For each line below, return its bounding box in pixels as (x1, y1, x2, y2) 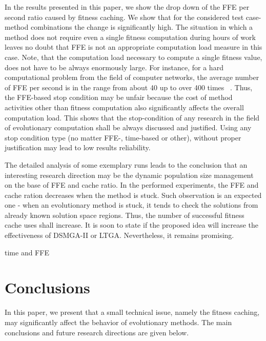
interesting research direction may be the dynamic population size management (5, 169, 254, 180)
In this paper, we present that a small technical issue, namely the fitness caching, (5, 307, 260, 317)
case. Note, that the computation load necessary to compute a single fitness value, (5, 51, 262, 62)
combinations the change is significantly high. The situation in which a (30, 22, 253, 32)
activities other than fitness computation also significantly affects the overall (5, 102, 244, 112)
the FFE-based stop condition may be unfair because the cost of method (5, 92, 233, 103)
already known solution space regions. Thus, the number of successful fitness (5, 209, 244, 220)
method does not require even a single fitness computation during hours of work (5, 31, 256, 42)
